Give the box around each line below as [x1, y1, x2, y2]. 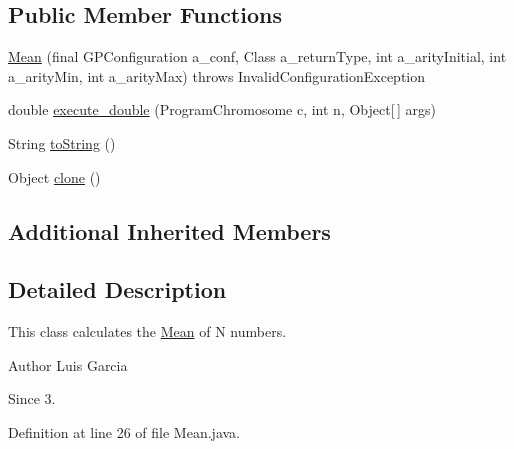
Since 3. [8, 388, 56, 409]
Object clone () [8, 166, 101, 187]
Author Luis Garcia [8, 354, 128, 375]
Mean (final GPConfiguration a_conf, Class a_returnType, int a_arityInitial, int [8, 46, 507, 67]
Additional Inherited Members [8, 215, 331, 246]
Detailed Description [8, 274, 227, 305]
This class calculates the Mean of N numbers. [8, 321, 287, 342]
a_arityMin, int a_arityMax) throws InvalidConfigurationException [8, 65, 426, 86]
